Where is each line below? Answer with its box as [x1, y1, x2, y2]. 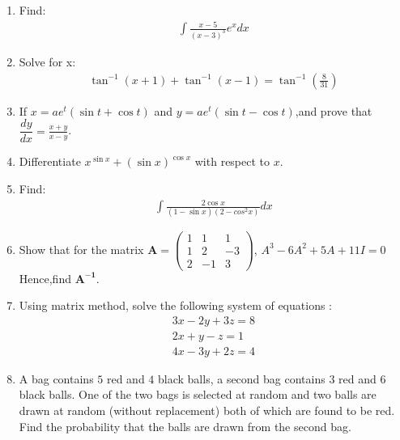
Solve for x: [19, 53, 76, 70]
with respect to [194, 153, 270, 170]
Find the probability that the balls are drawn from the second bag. [19, 417, 351, 434]
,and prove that [295, 102, 372, 119]
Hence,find [19, 269, 71, 286]
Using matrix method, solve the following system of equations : [19, 297, 332, 314]
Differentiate [19, 153, 81, 170]
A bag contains [19, 370, 94, 387]
